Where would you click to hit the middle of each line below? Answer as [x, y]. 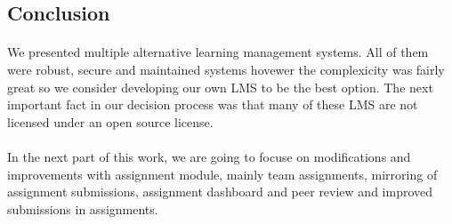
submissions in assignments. [83, 208]
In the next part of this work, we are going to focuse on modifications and [209, 156]
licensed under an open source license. [110, 121]
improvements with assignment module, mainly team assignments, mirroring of [222, 174]
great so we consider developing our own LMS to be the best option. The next [220, 87]
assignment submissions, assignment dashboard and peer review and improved [220, 192]
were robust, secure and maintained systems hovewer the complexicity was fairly [226, 69]
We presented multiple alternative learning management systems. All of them [218, 52]
